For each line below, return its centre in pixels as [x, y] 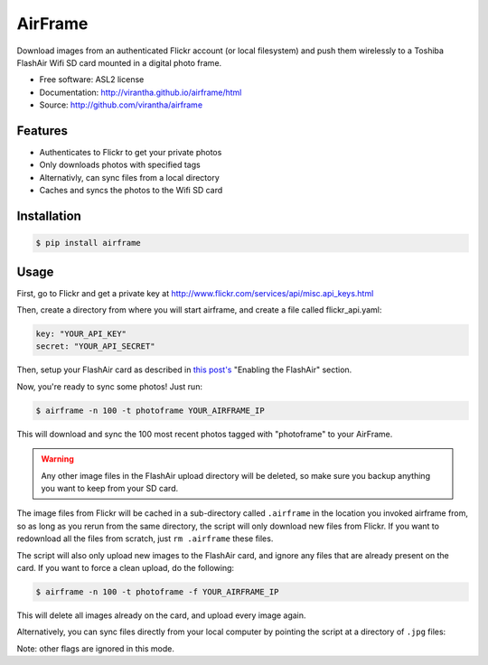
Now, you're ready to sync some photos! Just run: [110, 386]
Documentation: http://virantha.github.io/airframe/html [141, 92]
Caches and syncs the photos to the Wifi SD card [131, 191]
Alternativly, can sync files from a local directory [130, 177]
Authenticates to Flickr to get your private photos [131, 153]
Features [42, 131]
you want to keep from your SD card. [110, 488]
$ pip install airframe [89, 243]
